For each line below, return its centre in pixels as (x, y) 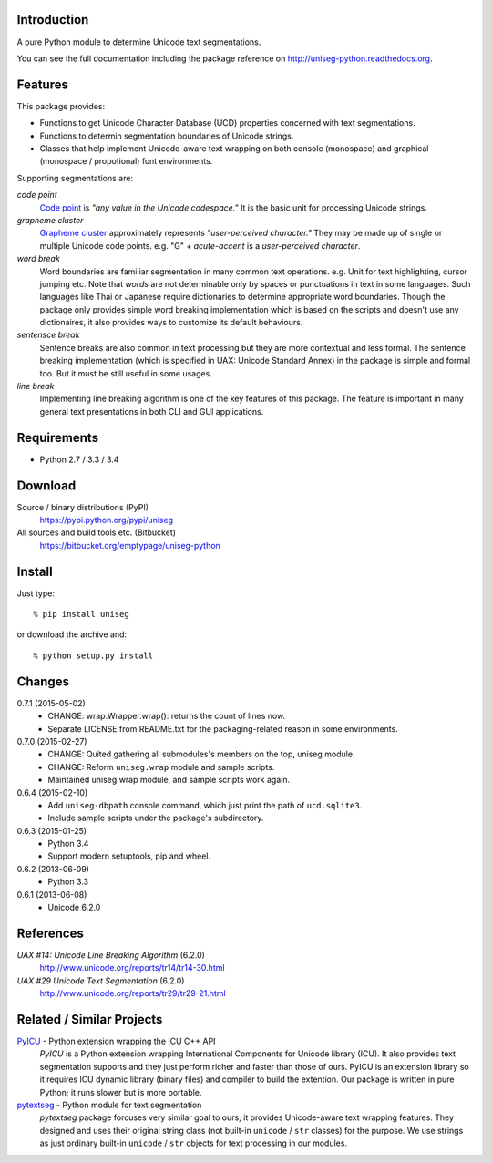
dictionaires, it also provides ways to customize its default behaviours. (171, 323)
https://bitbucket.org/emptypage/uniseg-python (130, 545)
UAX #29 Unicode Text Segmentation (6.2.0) (101, 981)
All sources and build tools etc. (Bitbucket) (97, 532)
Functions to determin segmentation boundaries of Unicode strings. (167, 136)
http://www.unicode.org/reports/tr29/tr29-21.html (133, 993)
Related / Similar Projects (90, 1019)
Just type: (36, 593)
